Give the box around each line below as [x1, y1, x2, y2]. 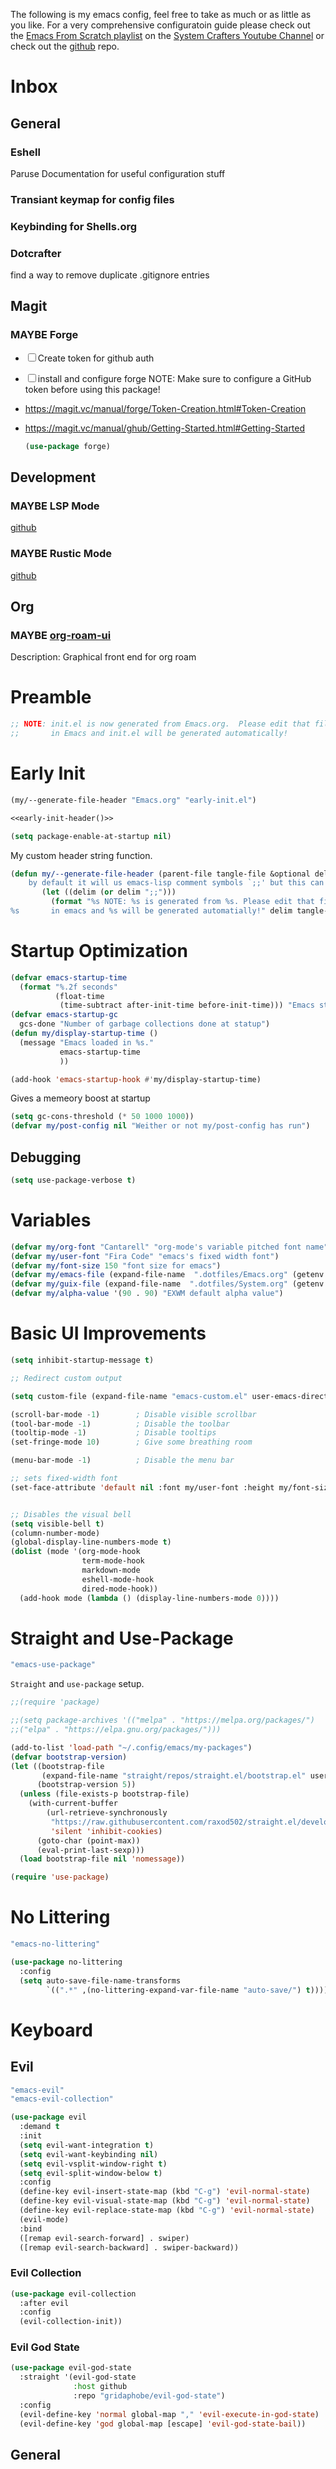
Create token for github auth [37, 352, 155, 364]
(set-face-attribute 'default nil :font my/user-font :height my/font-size [10, 1482, 333, 1493]
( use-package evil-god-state [10, 2363, 132, 2373]
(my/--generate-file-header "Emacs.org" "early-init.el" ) [10, 795, 257, 805]
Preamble [10, 686, 92, 709]
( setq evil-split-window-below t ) [19, 2168, 163, 2178]
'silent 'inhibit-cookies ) [50, 1826, 163, 1836]
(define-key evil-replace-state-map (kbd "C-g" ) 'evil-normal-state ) [19, 2205, 315, 2215]
